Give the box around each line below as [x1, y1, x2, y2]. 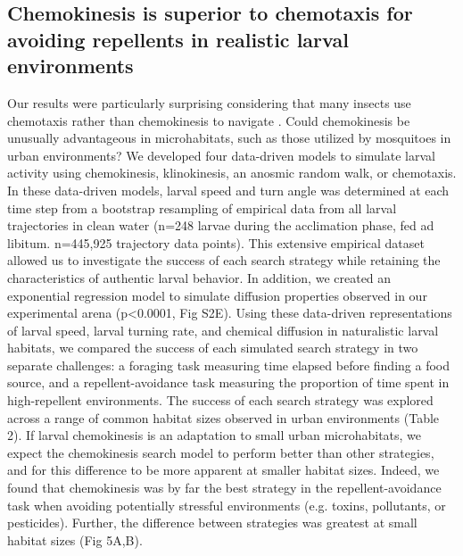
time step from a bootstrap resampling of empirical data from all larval [7, 198, 397, 217]
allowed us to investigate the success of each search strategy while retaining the [7, 251, 441, 270]
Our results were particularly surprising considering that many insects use [7, 93, 411, 112]
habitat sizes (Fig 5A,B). [7, 530, 143, 549]
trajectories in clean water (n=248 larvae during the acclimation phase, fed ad [7, 216, 434, 235]
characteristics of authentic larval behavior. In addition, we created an [7, 268, 392, 286]
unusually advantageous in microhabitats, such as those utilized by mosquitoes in [7, 129, 451, 147]
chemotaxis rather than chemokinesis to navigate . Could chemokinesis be [7, 111, 410, 129]
